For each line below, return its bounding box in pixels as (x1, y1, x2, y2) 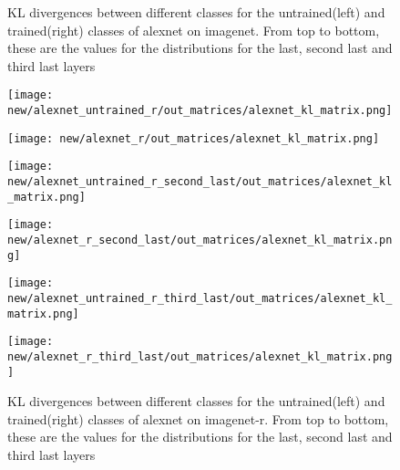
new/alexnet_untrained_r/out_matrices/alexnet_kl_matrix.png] (7, 104, 393, 118)
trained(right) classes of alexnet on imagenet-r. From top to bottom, (7, 409, 389, 428)
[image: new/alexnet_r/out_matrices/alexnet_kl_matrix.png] (7, 131, 380, 145)
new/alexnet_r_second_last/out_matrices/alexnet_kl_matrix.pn (7, 233, 393, 246)
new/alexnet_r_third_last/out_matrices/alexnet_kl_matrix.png (7, 350, 393, 363)
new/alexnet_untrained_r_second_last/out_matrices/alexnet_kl (7, 175, 393, 188)
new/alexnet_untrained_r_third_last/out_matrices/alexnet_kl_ (7, 291, 393, 305)
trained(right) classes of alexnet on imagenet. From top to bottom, (7, 20, 380, 39)
